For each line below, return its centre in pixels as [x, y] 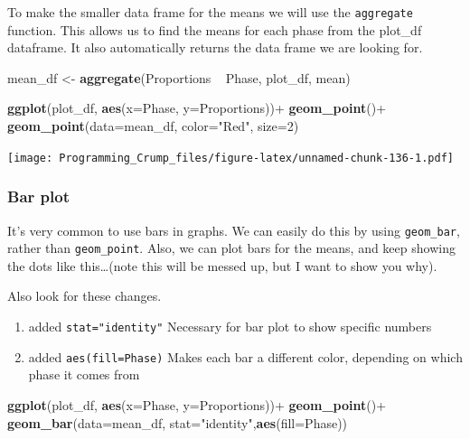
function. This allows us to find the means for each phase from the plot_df [215, 29]
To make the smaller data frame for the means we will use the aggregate [210, 12]
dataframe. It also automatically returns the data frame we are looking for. [215, 47]
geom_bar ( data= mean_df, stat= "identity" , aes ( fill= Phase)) [178, 422]
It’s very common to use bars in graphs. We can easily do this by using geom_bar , [234, 230]
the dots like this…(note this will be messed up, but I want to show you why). [222, 265]
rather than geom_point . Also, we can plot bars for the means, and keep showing [231, 248]
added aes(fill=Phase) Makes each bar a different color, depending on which [245, 356]
